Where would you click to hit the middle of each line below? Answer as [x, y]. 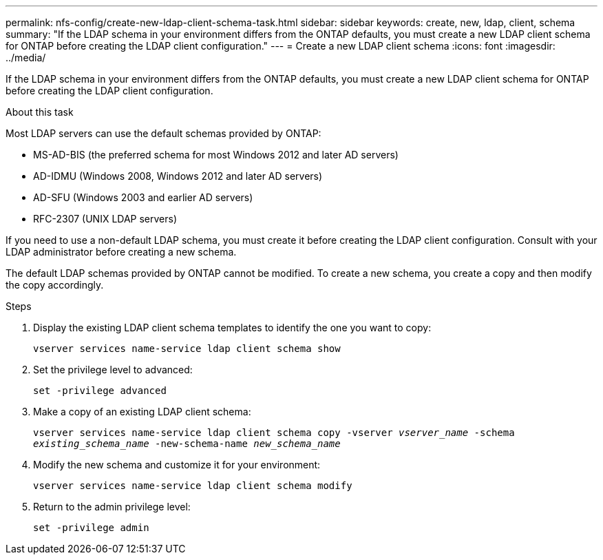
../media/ [26, 58]
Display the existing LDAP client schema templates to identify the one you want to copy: [232, 328]
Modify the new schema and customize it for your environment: [177, 465]
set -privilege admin [91, 528]
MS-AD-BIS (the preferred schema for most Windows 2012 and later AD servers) [216, 155]
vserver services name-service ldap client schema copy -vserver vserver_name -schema [274, 433]
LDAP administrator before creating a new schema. [121, 252]
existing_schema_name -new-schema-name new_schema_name [187, 444]
